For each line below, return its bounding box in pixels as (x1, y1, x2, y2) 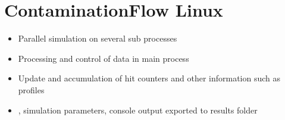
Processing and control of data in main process (18, 52, 189, 64)
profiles (18, 83, 45, 96)
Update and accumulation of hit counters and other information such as (18, 72, 281, 84)
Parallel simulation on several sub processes (18, 32, 177, 45)
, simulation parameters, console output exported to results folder (18, 103, 258, 116)
